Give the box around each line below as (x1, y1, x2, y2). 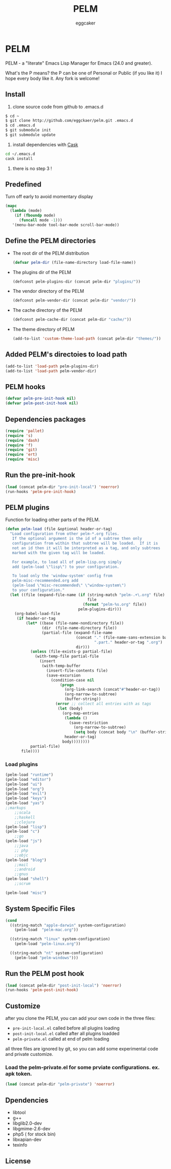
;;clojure (14, 820, 36, 825)
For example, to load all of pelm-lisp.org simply (12, 559, 122, 564)
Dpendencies (5, 1096, 49, 1104)
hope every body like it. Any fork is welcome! (5, 75, 100, 81)
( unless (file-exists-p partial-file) (30, 649, 113, 655)
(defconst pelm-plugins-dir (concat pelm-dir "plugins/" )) (12, 279, 141, 284)
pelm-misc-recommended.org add (12, 578, 79, 583)
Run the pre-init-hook (5, 471, 75, 479)
